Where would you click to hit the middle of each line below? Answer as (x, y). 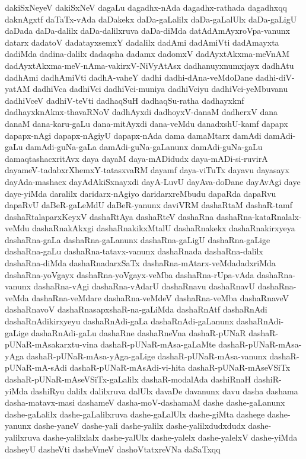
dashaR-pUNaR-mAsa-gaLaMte (158, 344)
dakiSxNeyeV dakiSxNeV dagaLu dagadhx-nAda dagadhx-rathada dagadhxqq (146, 7)
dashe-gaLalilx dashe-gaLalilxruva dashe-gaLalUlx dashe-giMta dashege (135, 414)
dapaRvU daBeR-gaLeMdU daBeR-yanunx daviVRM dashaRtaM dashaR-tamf (149, 205)
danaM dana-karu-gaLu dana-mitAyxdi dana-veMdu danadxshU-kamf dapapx (146, 123)
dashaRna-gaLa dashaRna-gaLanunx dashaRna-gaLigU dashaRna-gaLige (138, 239)
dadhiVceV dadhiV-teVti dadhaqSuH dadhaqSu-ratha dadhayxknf (125, 100)
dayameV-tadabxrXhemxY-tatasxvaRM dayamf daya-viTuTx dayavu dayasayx (147, 170)
